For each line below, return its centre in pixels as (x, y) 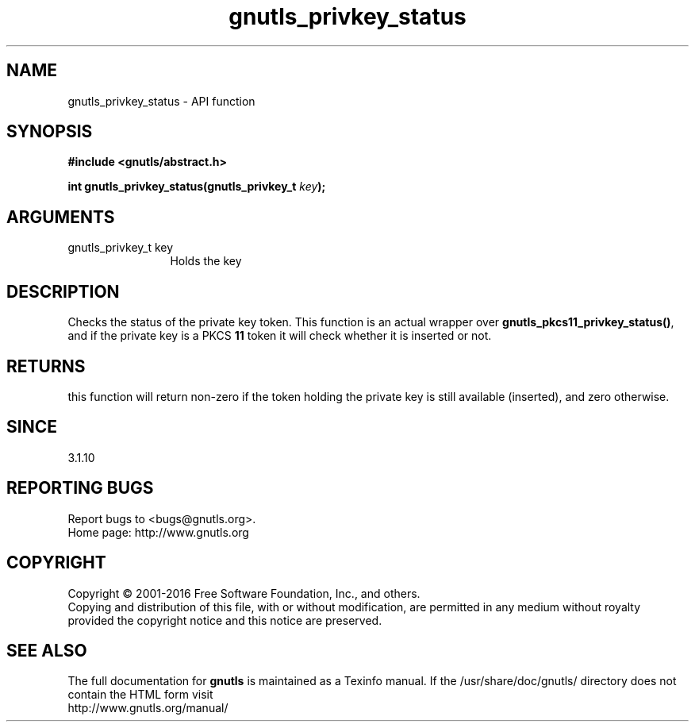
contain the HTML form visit (140, 695)
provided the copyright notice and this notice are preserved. (225, 620)
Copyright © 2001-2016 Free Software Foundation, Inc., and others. (244, 593)
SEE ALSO (47, 650)
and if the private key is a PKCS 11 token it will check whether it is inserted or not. (280, 336)
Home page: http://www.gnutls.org (158, 532)
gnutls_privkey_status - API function (161, 101)
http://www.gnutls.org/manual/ (148, 708)
